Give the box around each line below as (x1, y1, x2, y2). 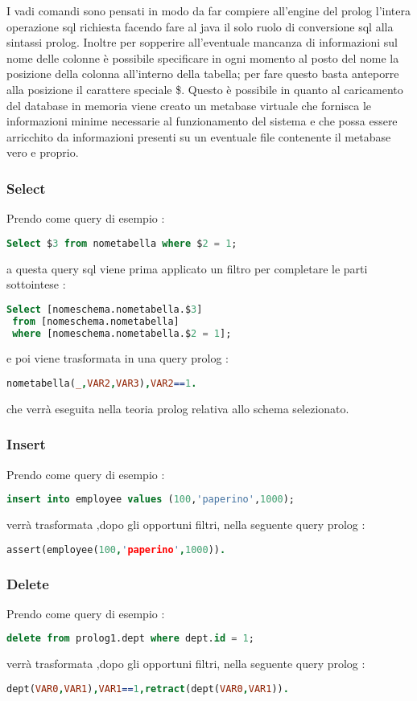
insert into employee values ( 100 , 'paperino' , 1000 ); (6, 494, 295, 506)
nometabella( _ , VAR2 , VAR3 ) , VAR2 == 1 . (6, 378, 197, 390)
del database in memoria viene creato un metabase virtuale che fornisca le (6, 96, 372, 113)
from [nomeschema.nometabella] (12, 315, 180, 327)
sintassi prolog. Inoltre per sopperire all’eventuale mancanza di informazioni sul (6, 34, 398, 51)
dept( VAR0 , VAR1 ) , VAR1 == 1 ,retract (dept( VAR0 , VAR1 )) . (6, 683, 289, 695)
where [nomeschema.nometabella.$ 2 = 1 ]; (12, 327, 232, 339)
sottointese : (6, 276, 66, 293)
